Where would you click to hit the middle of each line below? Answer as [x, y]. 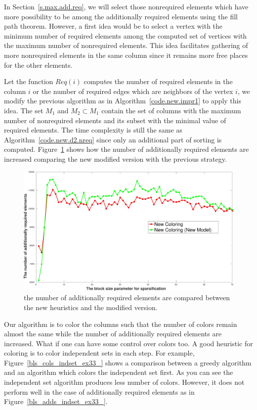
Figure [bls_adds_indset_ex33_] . [56, 401]
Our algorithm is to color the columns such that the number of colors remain [121, 324]
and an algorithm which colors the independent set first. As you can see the [119, 372]
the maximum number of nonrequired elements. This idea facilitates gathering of [126, 45]
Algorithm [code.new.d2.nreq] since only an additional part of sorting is [113, 139]
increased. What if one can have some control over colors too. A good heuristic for [128, 343]
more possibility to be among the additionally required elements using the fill [121, 16]
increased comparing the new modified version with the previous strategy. [115, 159]
